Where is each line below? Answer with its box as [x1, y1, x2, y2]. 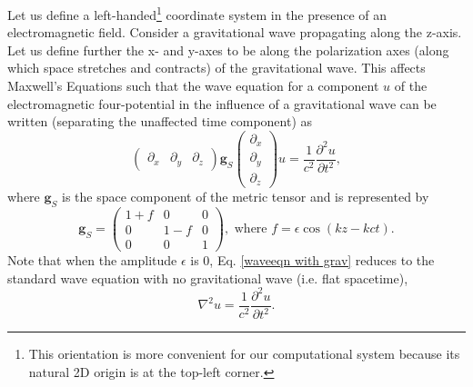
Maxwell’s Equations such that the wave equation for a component [7, 76, 379, 95]
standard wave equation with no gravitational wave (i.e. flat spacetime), [7, 268, 408, 287]
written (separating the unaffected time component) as [7, 112, 313, 131]
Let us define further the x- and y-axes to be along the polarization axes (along [7, 40, 449, 59]
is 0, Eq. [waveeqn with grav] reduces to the [190, 251, 435, 270]
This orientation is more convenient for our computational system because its [28, 344, 460, 363]
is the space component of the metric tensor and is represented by [62, 187, 429, 206]
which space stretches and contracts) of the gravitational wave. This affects [7, 58, 426, 77]
